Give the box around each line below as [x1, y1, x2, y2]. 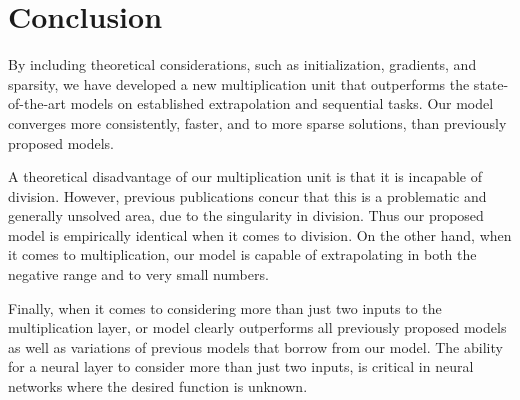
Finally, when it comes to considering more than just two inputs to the [8, 297, 442, 318]
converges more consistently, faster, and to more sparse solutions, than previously [8, 112, 507, 133]
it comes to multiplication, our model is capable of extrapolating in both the [8, 244, 477, 265]
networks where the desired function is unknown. [8, 376, 308, 397]
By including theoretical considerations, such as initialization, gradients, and [8, 54, 477, 75]
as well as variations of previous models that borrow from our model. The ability [8, 336, 503, 357]
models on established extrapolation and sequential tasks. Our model [70, 93, 494, 114]
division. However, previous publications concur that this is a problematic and [8, 185, 487, 206]
